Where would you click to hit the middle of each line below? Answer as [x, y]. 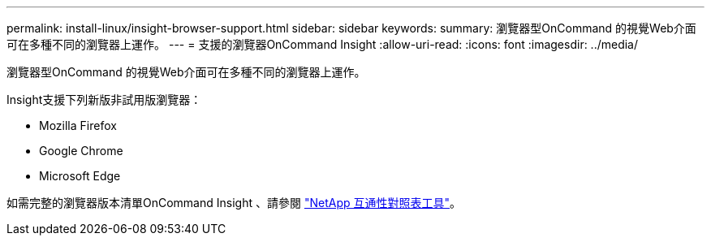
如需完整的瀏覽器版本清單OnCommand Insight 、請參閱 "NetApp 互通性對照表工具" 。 [234, 203]
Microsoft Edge [80, 176]
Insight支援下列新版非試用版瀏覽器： [104, 99]
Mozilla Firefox [78, 125]
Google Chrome [81, 151]
